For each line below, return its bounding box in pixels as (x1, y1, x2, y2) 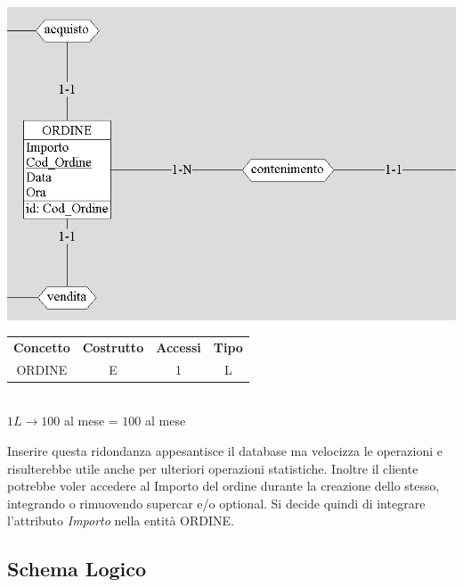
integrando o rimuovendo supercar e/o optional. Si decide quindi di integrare (7, 493, 426, 512)
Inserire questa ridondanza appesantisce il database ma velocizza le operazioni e (7, 442, 443, 460)
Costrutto (82, 337, 144, 356)
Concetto (13, 337, 70, 356)
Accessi (156, 337, 201, 356)
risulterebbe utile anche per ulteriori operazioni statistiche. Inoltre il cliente (7, 459, 418, 477)
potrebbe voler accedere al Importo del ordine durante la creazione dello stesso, (7, 476, 440, 495)
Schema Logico (7, 555, 147, 583)
